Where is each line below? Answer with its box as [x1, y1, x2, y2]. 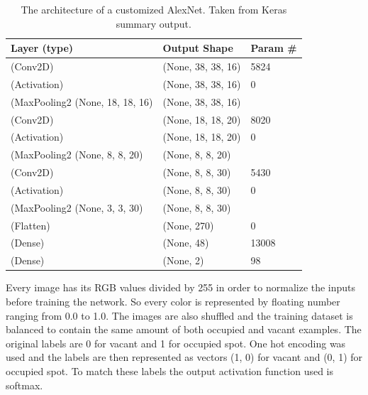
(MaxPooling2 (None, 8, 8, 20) [11, 147, 143, 162]
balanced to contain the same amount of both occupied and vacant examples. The [6, 322, 362, 337]
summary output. [116, 16, 191, 31]
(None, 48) [162, 235, 209, 250]
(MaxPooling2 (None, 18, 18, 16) [11, 94, 153, 109]
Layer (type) [11, 40, 74, 55]
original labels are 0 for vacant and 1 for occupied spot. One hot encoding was [6, 335, 346, 350]
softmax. [6, 377, 43, 392]
